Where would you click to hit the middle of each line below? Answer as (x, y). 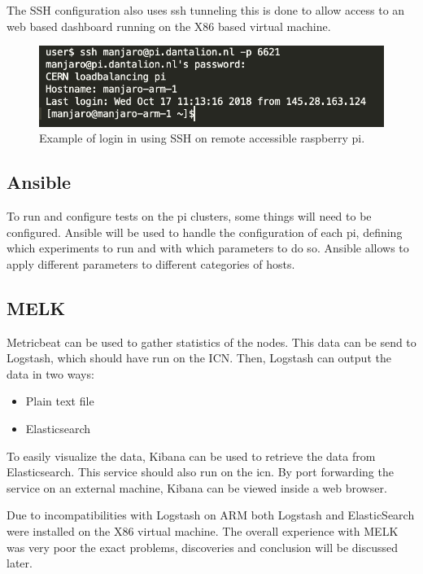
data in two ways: (50, 373)
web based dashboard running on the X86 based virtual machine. (169, 26)
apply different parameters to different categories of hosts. (151, 263)
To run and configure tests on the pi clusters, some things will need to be (189, 216)
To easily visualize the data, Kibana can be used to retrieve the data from (191, 456)
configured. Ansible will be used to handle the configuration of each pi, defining (205, 232)
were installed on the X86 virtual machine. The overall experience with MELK (203, 530)
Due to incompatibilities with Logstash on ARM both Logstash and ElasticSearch (211, 515)
